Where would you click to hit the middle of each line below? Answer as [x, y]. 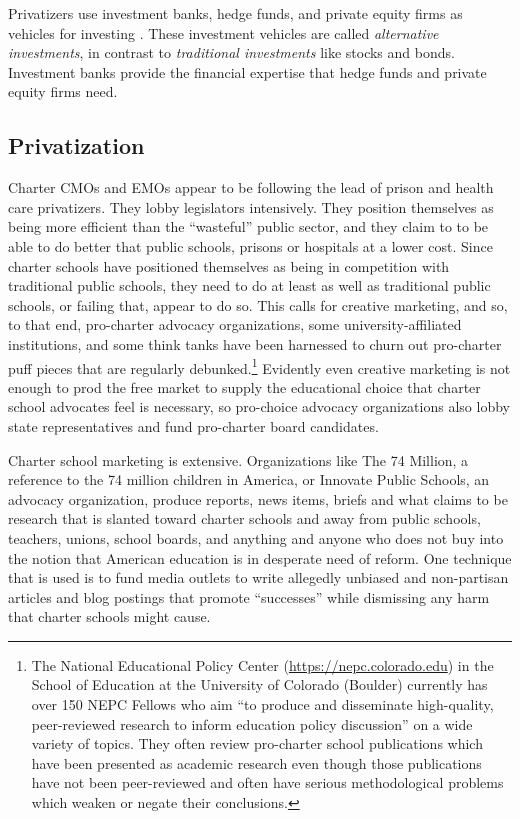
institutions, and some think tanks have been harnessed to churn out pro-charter [255, 343]
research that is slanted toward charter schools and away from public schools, [244, 518]
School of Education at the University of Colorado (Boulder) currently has [259, 684]
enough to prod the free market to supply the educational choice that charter [244, 386]
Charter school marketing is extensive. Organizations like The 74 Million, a [238, 459]
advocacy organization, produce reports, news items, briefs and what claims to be [258, 498]
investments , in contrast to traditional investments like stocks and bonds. [231, 52]
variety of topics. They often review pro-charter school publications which [257, 743]
